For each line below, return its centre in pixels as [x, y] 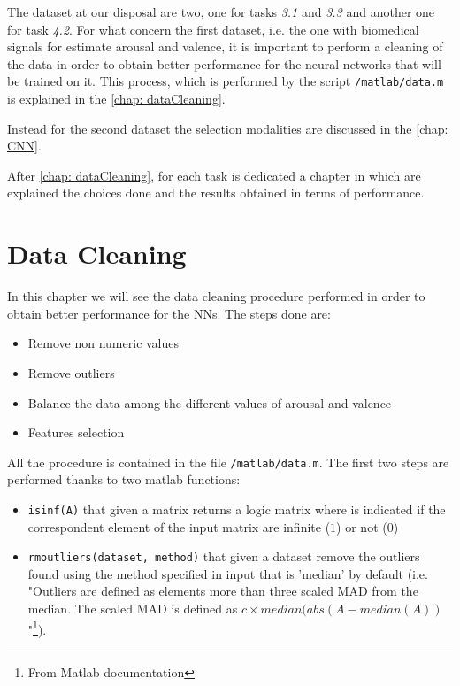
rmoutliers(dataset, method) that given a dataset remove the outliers [224, 556]
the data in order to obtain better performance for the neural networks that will [224, 63]
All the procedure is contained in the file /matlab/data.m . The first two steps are [228, 462]
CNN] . [24, 146]
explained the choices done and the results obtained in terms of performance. [216, 193]
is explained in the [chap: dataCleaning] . [116, 99]
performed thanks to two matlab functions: [124, 479]
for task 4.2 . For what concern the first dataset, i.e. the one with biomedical [213, 29]
